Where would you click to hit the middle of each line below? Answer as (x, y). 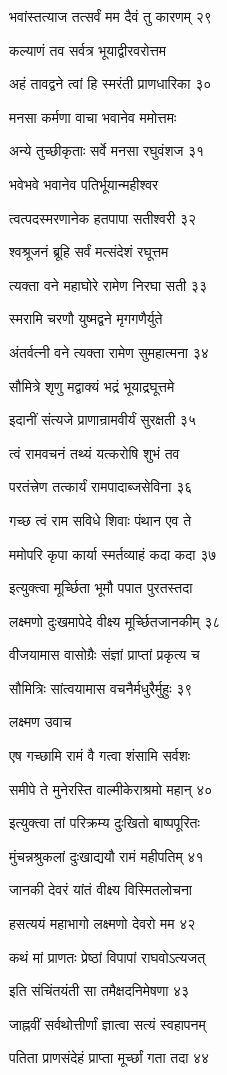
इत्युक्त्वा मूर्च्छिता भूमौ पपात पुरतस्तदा (101, 587)
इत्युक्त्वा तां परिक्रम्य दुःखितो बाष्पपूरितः (104, 822)
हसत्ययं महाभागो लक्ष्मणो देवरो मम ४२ (102, 923)
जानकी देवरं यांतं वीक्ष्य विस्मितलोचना (101, 889)
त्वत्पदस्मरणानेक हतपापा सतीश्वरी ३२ (103, 217)
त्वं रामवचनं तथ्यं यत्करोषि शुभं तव (94, 452)
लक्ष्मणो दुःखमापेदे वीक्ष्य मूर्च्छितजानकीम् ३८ (115, 620)
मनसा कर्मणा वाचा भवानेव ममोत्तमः (93, 116)
